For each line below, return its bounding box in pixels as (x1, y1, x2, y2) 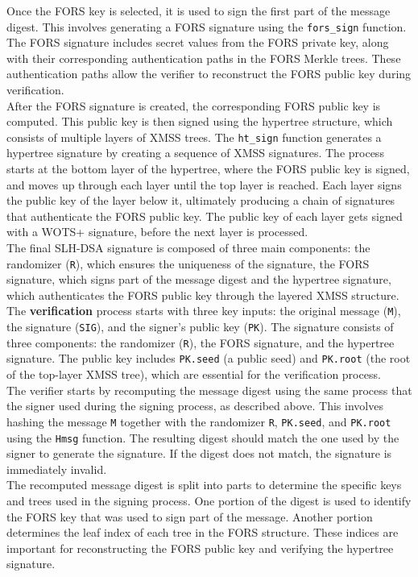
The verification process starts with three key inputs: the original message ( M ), (6, 302, 401, 319)
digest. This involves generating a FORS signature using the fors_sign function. (6, 18, 407, 35)
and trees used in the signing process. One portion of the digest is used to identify (6, 492, 412, 509)
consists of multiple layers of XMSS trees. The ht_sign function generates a (6, 128, 382, 145)
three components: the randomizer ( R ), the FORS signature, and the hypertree (6, 334, 395, 351)
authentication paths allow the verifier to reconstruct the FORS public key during (6, 65, 412, 82)
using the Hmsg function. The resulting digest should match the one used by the (6, 429, 399, 446)
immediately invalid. (6, 460, 107, 477)
